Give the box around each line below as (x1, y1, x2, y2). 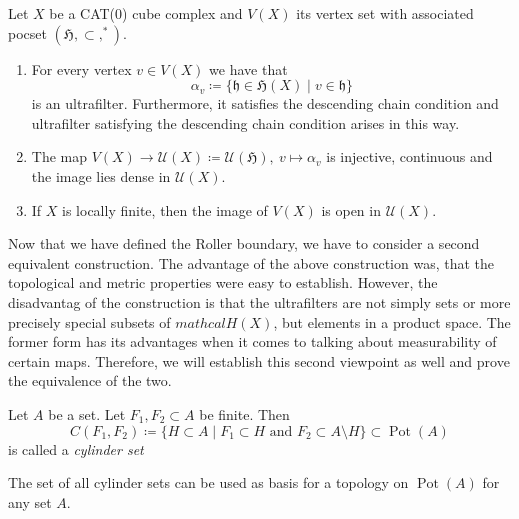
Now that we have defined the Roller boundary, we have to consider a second (8, 233, 480, 254)
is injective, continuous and (326, 146, 493, 167)
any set (8, 491, 52, 512)
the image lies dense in (31, 165, 171, 186)
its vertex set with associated (296, 3, 474, 23)
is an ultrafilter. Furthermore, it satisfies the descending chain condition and (31, 93, 499, 114)
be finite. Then (199, 403, 290, 424)
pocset (8, 22, 47, 43)
